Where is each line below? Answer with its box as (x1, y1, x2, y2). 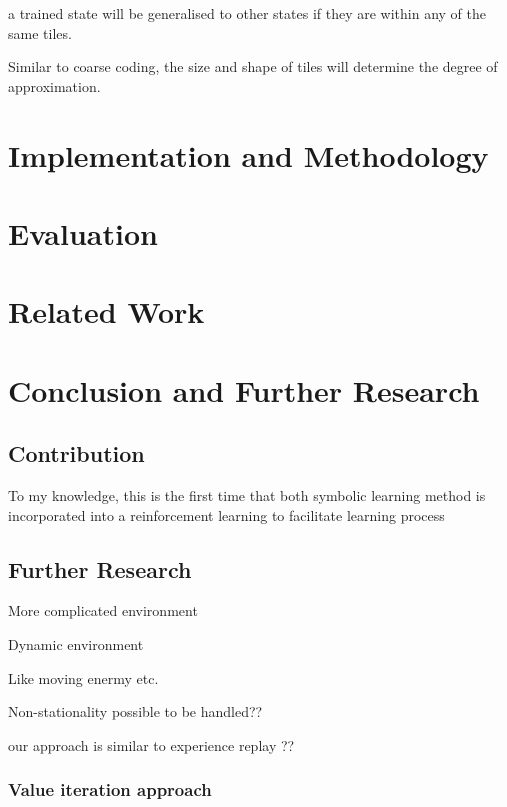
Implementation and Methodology (8, 134, 489, 175)
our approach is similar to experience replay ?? (8, 734, 295, 755)
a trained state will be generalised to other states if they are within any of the (8, 3, 487, 23)
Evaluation (8, 212, 158, 253)
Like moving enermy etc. (8, 667, 159, 688)
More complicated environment (8, 600, 198, 621)
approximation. (8, 75, 101, 96)
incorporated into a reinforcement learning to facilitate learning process (8, 504, 445, 525)
